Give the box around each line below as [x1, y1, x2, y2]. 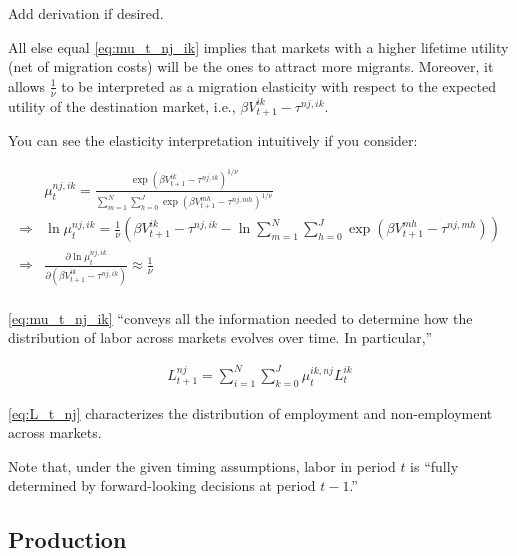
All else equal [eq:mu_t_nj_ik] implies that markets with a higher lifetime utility [8, 36, 509, 57]
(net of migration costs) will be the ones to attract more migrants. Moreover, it [8, 56, 494, 77]
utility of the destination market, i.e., [8, 95, 236, 116]
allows [8, 75, 46, 96]
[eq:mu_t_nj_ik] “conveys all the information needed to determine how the [8, 307, 473, 328]
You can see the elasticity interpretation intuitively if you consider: [8, 130, 418, 151]
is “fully [410, 455, 459, 476]
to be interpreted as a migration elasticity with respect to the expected [61, 75, 496, 96]
